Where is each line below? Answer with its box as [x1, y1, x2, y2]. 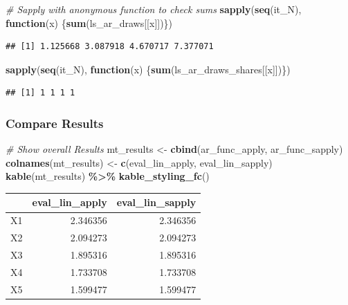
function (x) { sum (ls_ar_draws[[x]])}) [6, 15, 173, 30]
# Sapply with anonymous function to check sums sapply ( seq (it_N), [6, 2, 302, 16]
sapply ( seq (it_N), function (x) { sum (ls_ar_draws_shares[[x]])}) [6, 62, 291, 76]
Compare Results [6, 114, 104, 131]
